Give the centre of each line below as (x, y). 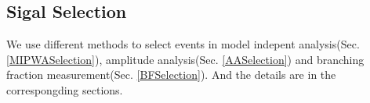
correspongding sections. (65, 89)
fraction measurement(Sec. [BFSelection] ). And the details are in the (171, 75)
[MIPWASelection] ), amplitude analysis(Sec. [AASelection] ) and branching (185, 59)
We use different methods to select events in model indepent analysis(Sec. (183, 44)
